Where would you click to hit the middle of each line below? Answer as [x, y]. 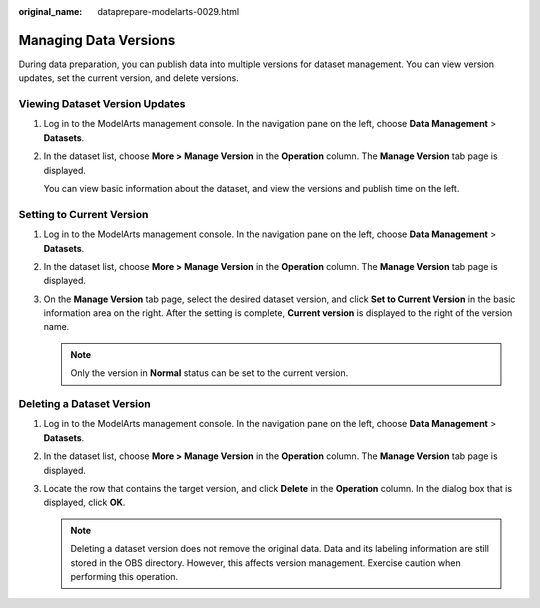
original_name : [50, 11]
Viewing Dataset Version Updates [102, 104]
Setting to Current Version [83, 214]
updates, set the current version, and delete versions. [128, 78]
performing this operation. [124, 576]
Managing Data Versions [97, 40]
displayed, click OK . [84, 502]
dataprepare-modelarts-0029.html [168, 11]
